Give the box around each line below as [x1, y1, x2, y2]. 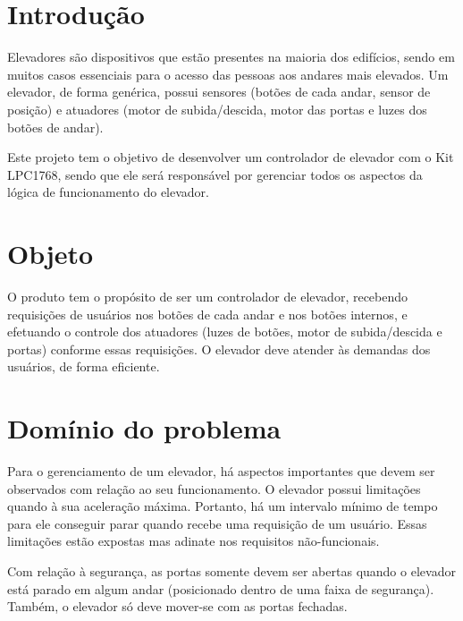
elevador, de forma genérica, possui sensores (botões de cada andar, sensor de [7, 82, 431, 101]
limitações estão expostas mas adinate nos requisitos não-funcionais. [7, 532, 380, 550]
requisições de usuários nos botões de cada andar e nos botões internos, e [7, 304, 408, 323]
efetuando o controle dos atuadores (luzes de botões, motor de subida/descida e [7, 322, 442, 341]
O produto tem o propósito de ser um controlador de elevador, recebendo [7, 287, 408, 305]
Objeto [7, 235, 94, 272]
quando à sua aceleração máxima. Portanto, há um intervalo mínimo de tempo [7, 497, 438, 515]
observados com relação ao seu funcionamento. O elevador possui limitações [7, 479, 421, 498]
